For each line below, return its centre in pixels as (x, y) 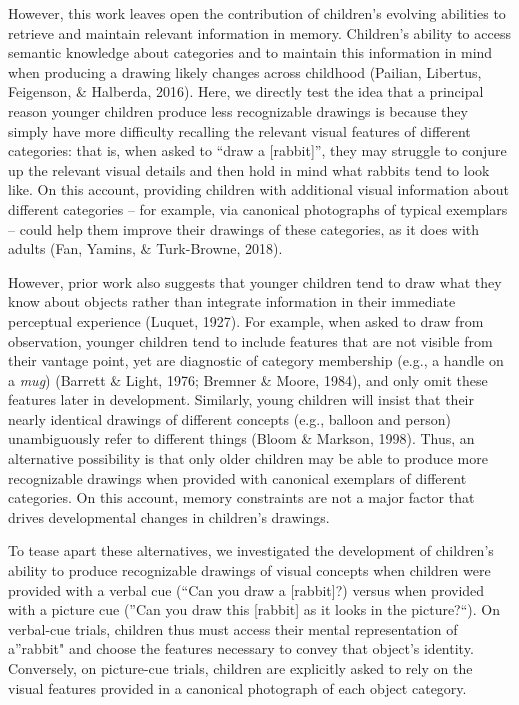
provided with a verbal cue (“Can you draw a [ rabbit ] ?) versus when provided (246, 589)
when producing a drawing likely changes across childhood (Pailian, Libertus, (245, 71)
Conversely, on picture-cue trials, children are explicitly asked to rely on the (240, 668)
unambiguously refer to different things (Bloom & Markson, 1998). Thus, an (241, 438)
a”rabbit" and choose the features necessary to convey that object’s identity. (241, 648)
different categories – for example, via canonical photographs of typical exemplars (258, 208)
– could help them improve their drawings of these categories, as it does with (244, 228)
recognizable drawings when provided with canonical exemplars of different (237, 477)
